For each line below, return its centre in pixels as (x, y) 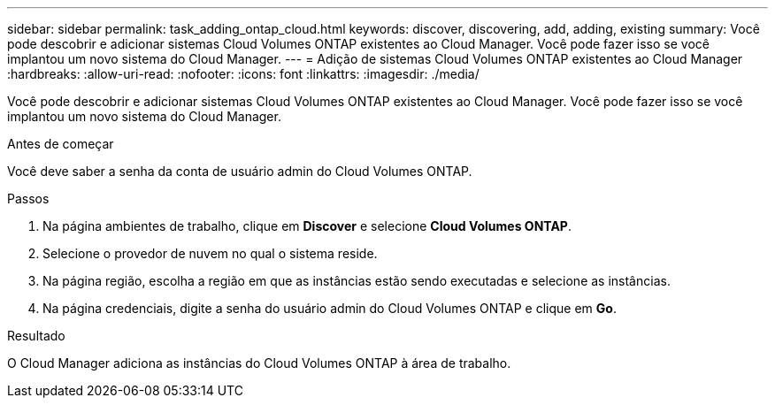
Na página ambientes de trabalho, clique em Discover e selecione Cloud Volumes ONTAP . (307, 226)
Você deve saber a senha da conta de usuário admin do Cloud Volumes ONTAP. (240, 171)
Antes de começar (61, 144)
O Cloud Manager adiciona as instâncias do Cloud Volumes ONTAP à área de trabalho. (259, 363)
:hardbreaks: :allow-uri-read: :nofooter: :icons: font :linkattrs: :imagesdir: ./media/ (243, 74)
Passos (28, 199)
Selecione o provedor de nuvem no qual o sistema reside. (210, 253)
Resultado (36, 336)
